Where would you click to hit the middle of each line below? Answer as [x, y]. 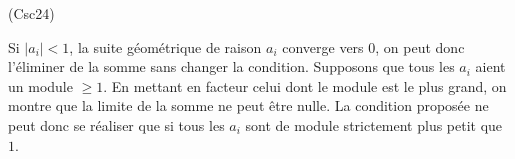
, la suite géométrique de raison [165, 46]
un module [40, 85]
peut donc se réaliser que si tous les [116, 124]
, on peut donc [420, 46]
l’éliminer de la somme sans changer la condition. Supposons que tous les [231, 66]
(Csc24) [31, 13]
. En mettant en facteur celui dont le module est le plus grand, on [305, 85]
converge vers [323, 46]
